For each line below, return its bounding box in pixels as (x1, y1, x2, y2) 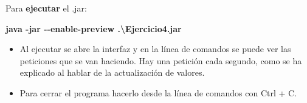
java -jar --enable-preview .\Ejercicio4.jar (5, 22, 182, 35)
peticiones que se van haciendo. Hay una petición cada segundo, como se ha (19, 54, 302, 67)
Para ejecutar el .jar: (5, 2, 87, 14)
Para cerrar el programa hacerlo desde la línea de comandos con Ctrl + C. (19, 86, 297, 99)
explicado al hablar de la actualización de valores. (19, 66, 205, 79)
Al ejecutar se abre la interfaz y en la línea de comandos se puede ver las (19, 42, 291, 55)
